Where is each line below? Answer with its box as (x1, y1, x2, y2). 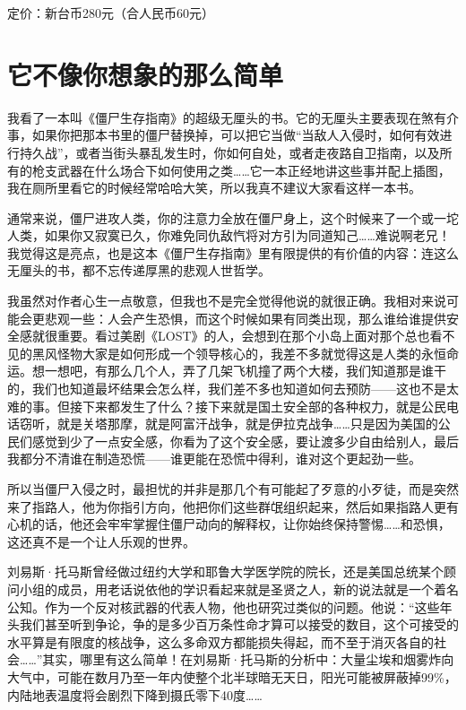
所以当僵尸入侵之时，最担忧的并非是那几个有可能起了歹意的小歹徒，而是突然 (7, 480, 459, 498)
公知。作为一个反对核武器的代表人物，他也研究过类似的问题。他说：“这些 (7, 597, 440, 616)
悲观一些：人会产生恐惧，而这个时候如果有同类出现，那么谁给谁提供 (44, 308, 446, 327)
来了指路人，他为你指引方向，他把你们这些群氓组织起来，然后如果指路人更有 (7, 497, 459, 515)
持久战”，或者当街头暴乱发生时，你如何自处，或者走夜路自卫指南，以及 (19, 143, 440, 161)
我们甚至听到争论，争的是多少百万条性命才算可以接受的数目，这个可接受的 (19, 615, 459, 634)
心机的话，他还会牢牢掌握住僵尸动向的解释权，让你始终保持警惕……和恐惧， (7, 515, 451, 533)
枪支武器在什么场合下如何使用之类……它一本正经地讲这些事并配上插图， (31, 160, 451, 179)
